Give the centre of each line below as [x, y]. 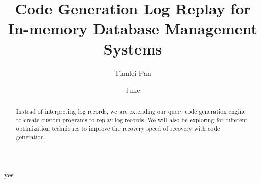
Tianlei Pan [133, 73]
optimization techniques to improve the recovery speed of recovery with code [118, 128]
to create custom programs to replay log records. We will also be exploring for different [132, 120]
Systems [133, 48]
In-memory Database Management [133, 28]
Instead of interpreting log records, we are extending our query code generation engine [131, 111]
